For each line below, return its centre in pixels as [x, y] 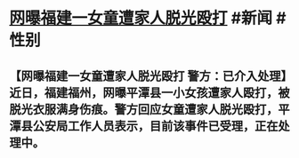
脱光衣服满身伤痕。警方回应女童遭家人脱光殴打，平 [149, 109]
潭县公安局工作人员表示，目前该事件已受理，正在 [144, 126]
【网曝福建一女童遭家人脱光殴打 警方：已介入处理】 [148, 76]
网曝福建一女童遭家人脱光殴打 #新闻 [141, 18]
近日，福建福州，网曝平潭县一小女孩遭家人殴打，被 [149, 93]
